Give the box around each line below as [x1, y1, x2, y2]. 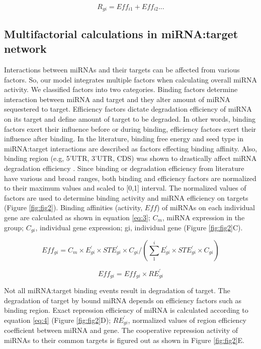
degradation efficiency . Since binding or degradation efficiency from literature [4, 162, 244, 173]
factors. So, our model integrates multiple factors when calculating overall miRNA [4, 74, 257, 84]
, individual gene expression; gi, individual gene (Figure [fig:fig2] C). [35, 222, 243, 232]
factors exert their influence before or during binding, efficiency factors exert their [4, 123, 256, 134]
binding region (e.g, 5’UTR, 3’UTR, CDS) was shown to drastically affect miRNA [4, 153, 257, 163]
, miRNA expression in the [162, 212, 245, 222]
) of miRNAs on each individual [156, 202, 255, 213]
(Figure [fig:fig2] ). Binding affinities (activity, [4, 202, 143, 213]
